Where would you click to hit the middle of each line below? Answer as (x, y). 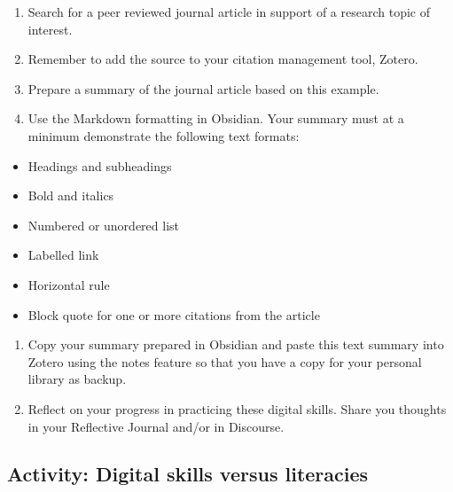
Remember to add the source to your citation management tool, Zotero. (223, 59)
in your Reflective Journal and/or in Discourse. (156, 426)
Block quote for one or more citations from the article (174, 314)
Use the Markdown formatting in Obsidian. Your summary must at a (216, 118)
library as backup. (77, 379)
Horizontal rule (69, 284)
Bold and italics (71, 195)
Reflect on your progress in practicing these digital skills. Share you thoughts (237, 408)
